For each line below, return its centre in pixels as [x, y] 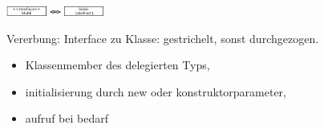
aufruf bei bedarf [67, 118]
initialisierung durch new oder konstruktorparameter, [156, 91]
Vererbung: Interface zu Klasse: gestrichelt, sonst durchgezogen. [163, 38]
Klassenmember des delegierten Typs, [117, 65]
